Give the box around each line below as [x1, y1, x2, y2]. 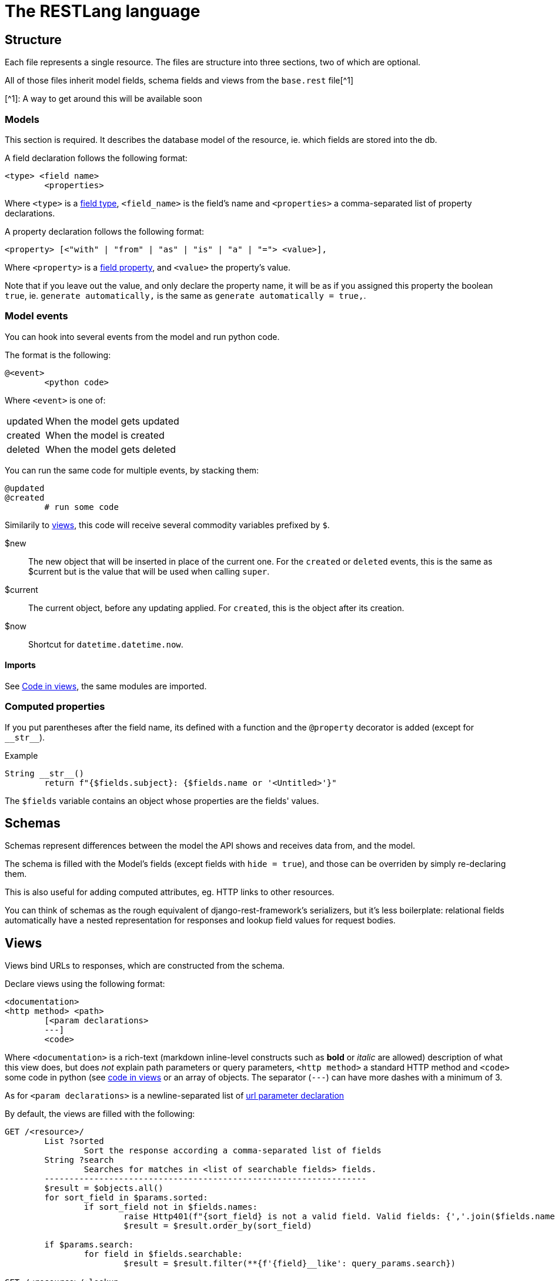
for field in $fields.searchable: [83, 1249, 243, 1259]
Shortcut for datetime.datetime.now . [28, 639, 183, 649]
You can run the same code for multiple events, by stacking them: [5, 465, 259, 475]
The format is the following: [5, 349, 111, 360]
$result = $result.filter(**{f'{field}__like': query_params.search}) [123, 1259, 456, 1269]
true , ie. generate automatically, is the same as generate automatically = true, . [5, 290, 366, 301]
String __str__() [5, 768, 84, 778]
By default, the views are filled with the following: [5, 1109, 195, 1119]
